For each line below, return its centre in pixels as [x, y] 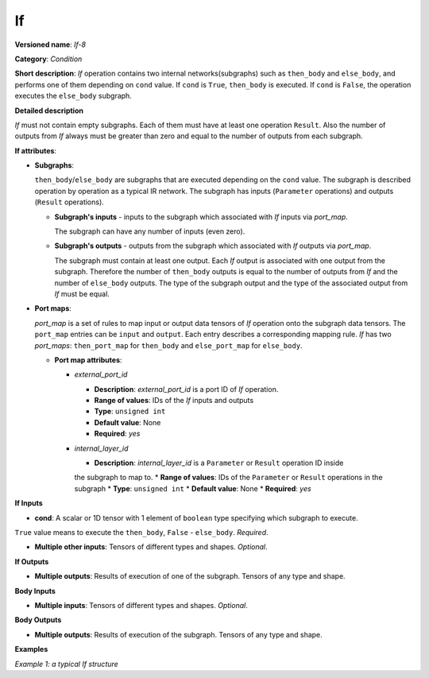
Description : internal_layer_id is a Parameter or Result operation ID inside [219, 463]
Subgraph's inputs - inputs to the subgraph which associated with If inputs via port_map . [201, 217]
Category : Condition [48, 59]
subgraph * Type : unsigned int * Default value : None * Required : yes [193, 488]
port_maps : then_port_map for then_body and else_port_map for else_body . [168, 345]
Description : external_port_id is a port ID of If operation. [186, 389]
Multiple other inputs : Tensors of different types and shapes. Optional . [151, 547]
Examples [31, 649]
